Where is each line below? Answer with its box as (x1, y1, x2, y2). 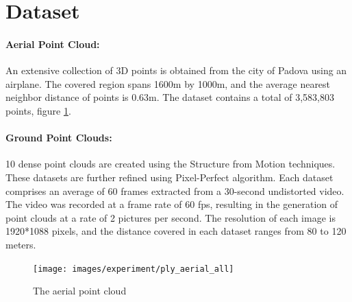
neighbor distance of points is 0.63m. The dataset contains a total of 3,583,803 (5, 90, 334, 104)
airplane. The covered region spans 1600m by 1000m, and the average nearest (5, 76, 331, 91)
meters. (5, 237, 36, 251)
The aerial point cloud (33, 283, 127, 298)
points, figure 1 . (5, 103, 71, 117)
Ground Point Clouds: (5, 130, 112, 145)
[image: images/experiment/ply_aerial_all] (33, 264, 234, 274)
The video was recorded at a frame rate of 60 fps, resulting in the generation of (5, 197, 338, 211)
